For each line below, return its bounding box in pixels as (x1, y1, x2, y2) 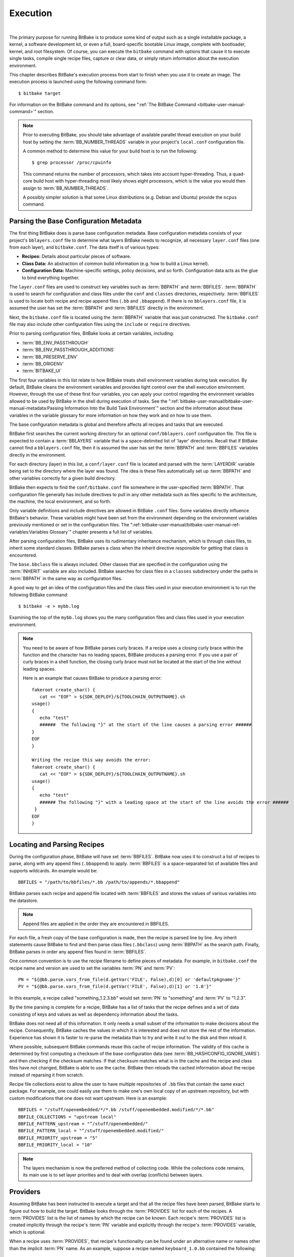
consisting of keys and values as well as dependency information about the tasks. (9, 1011, 179, 1017)
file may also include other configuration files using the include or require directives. (9, 321, 191, 327)
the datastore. (9, 897, 39, 904)
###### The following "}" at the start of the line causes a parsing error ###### (39, 722, 252, 728)
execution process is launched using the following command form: (9, 78, 147, 85)
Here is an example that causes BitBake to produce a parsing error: (23, 675, 162, 681)
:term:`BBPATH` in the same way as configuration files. (9, 575, 123, 581)
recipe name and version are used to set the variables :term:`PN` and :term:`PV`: (9, 965, 175, 971)
